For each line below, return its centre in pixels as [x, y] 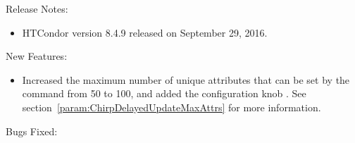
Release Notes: [37, 8]
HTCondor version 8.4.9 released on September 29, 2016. [145, 32]
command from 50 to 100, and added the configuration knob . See [164, 93]
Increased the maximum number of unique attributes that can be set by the [186, 79]
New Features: [37, 56]
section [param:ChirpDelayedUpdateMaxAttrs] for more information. [172, 107]
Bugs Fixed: [32, 131]
